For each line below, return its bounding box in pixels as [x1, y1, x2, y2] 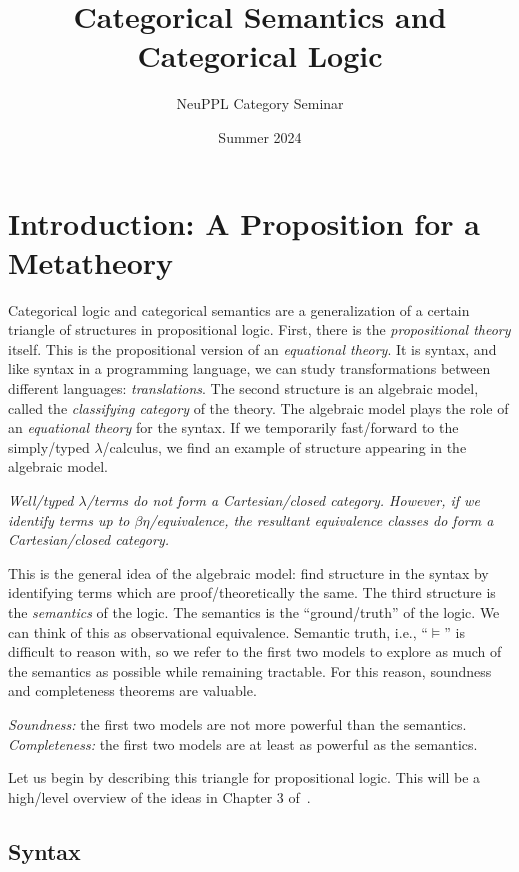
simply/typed [8, 436, 90, 457]
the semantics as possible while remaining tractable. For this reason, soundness [8, 660, 492, 681]
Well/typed [8, 489, 74, 510]
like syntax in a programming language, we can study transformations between [8, 358, 491, 379]
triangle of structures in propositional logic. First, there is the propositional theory [8, 319, 511, 340]
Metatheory [8, 241, 174, 282]
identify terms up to [8, 509, 130, 530]
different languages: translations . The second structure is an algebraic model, [8, 378, 479, 398]
